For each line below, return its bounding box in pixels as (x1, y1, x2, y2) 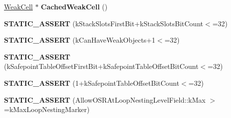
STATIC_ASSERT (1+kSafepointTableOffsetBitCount (4, 77, 179, 88)
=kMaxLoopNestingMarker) (4, 104, 90, 115)
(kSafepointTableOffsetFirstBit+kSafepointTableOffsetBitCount (4, 61, 199, 71)
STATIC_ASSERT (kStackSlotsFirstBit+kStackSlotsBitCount (4, 18, 203, 28)
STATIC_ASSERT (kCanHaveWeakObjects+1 (4, 35, 155, 45)
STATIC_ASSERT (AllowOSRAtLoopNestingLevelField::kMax (4, 94, 206, 105)
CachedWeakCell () (41, 1, 108, 11)
